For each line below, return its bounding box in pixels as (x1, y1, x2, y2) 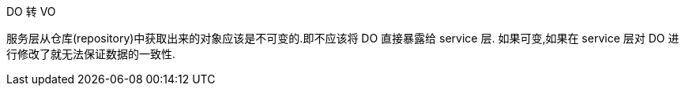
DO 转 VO (6, 5, 56, 18)
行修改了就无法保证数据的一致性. (6, 47, 176, 61)
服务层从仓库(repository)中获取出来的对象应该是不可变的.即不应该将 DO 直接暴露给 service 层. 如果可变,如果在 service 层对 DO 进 (6, 31, 679, 45)
